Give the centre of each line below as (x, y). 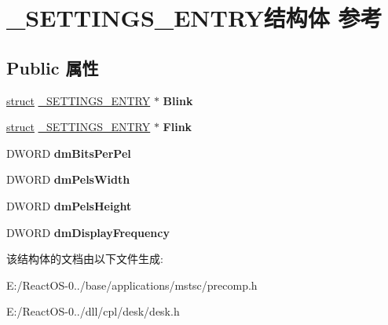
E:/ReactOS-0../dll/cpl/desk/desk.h (93, 311)
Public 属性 (53, 67)
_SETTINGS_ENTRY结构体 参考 (194, 18)
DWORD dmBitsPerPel (69, 153)
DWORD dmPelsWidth (68, 179)
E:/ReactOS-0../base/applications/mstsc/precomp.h (132, 285)
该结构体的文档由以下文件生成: (85, 259)
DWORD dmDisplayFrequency (88, 232)
